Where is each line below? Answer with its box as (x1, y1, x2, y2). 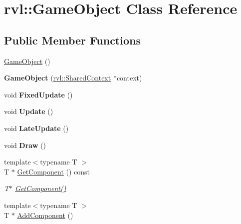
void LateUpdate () (4, 122, 69, 133)
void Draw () (4, 139, 46, 150)
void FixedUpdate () (4, 89, 73, 99)
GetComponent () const (17, 166, 90, 176)
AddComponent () (17, 209, 73, 220)
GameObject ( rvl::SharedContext (4, 72, 111, 83)
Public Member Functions (4, 32, 141, 47)
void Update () (4, 106, 53, 116)
